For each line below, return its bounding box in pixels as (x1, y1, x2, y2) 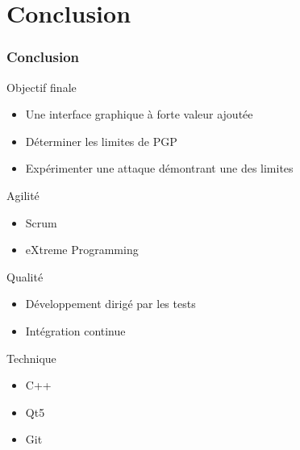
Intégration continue (25, 322, 126, 339)
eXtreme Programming (25, 241, 139, 258)
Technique (6, 349, 56, 366)
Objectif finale (6, 78, 77, 95)
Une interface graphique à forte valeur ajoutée (25, 106, 253, 123)
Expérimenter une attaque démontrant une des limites (25, 160, 294, 177)
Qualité (6, 268, 44, 285)
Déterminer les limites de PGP (25, 132, 177, 149)
